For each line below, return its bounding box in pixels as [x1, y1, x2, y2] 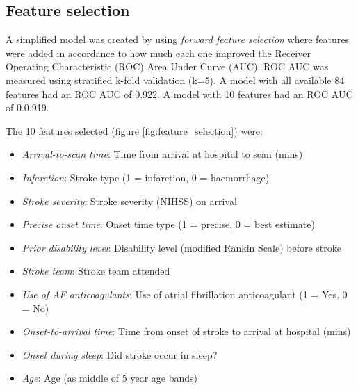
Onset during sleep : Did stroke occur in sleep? [22, 347, 218, 361]
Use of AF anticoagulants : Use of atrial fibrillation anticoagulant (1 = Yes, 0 [22, 286, 348, 301]
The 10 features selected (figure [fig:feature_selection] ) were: [6, 123, 263, 138]
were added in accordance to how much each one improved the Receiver [6, 45, 311, 60]
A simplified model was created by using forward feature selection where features [6, 32, 349, 47]
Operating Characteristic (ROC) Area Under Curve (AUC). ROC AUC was [6, 59, 329, 74]
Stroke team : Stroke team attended [22, 263, 170, 278]
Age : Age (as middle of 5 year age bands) [22, 371, 197, 385]
